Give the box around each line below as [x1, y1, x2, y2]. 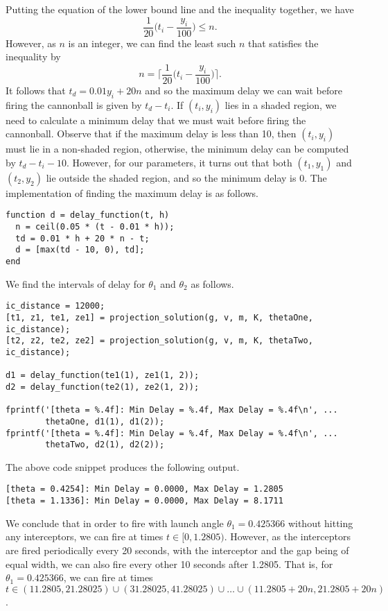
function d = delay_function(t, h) [6, 210, 170, 221]
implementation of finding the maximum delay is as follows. [6, 185, 259, 200]
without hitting [288, 515, 353, 530]
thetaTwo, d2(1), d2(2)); [45, 440, 165, 450]
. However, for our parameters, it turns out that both [66, 155, 292, 169]
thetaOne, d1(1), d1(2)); [45, 416, 165, 427]
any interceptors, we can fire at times [6, 529, 164, 544]
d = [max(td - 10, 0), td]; [15, 245, 145, 255]
